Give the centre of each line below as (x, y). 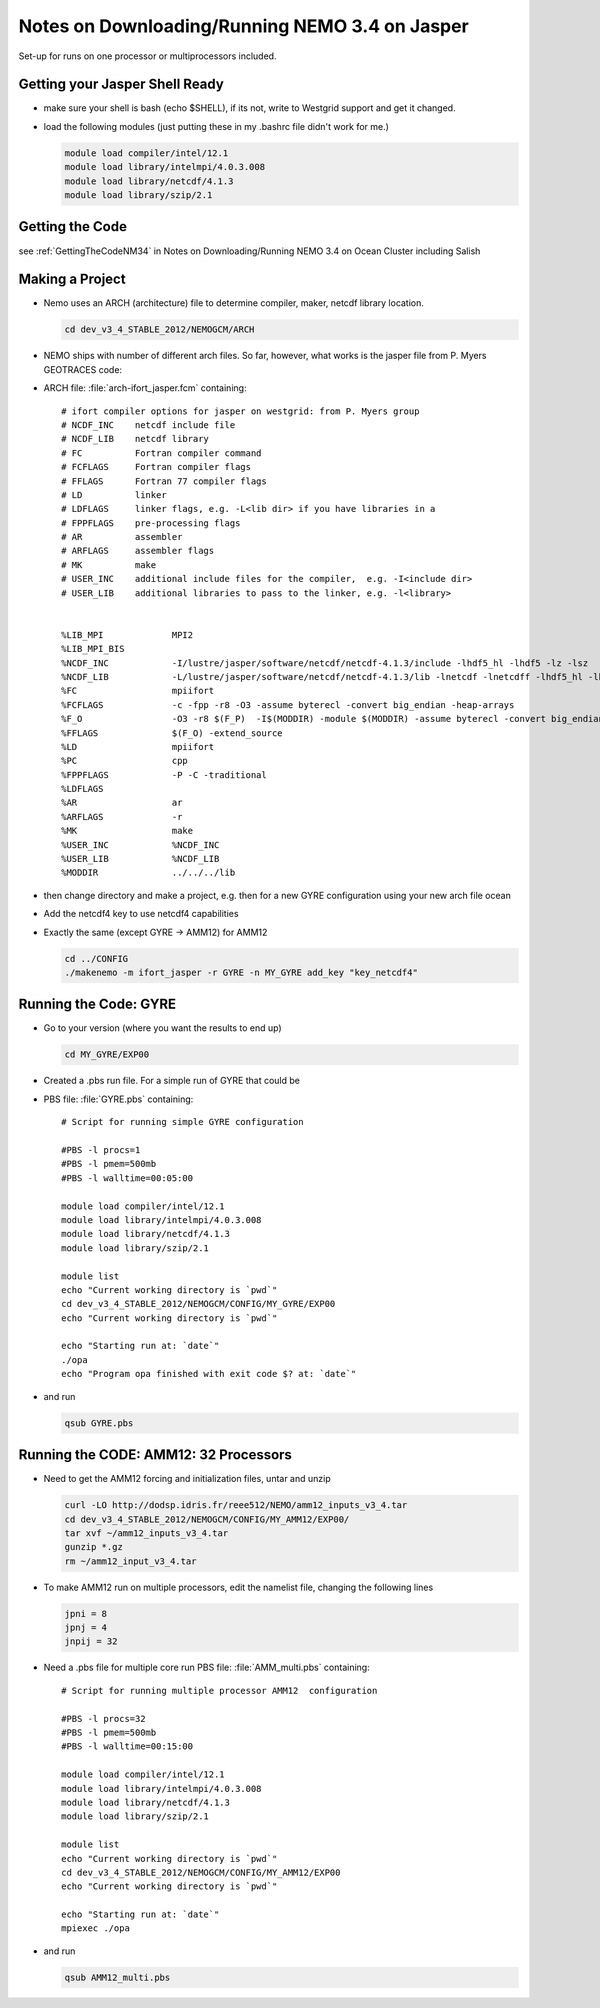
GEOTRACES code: (83, 369)
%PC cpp (125, 761)
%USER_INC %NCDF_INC (140, 844)
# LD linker (114, 494)
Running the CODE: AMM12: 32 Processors (155, 1455)
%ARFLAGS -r (122, 816)
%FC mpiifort (138, 691)
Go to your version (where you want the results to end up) (162, 1028)
